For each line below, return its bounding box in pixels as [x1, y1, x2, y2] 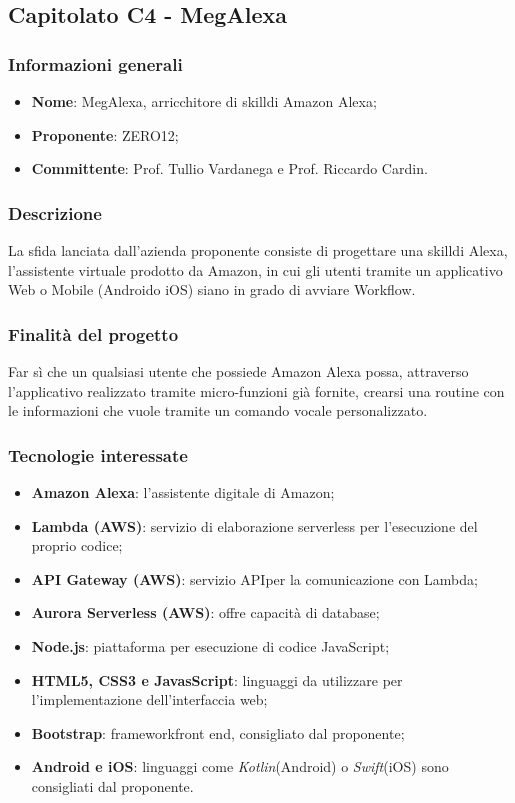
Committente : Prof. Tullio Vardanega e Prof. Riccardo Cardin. [31, 158, 428, 179]
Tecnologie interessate [8, 442, 188, 467]
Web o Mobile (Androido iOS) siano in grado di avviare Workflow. [8, 279, 416, 300]
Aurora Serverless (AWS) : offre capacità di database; [31, 602, 380, 623]
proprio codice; [31, 535, 123, 556]
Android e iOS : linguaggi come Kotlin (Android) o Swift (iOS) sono [31, 756, 449, 777]
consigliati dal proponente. [31, 775, 194, 796]
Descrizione [8, 200, 102, 225]
